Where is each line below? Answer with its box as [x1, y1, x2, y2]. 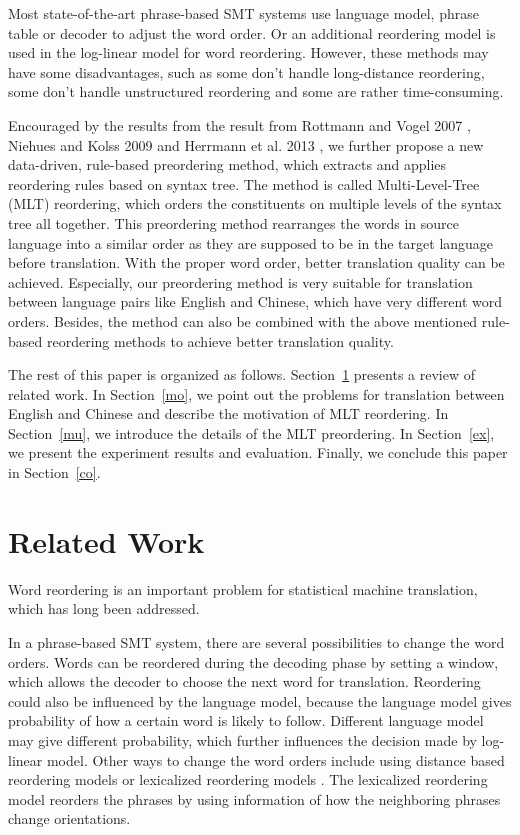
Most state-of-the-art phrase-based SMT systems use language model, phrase [8, 3, 479, 23]
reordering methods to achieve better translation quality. [46, 330, 394, 351]
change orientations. [8, 808, 131, 829]
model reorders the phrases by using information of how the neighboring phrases [8, 788, 501, 809]
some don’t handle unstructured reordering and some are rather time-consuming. [8, 81, 504, 102]
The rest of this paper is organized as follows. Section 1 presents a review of [8, 364, 475, 385]
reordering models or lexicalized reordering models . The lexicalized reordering [8, 769, 488, 790]
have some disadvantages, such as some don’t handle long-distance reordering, [8, 61, 485, 82]
